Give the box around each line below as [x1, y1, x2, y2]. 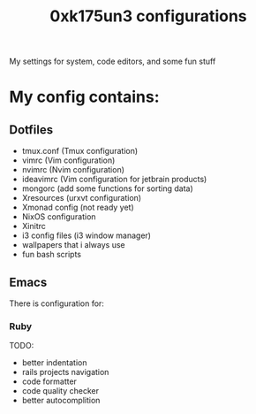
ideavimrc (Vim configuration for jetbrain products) [21, 174, 207, 185]
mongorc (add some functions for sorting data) [21, 183, 194, 194]
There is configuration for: [9, 298, 104, 309]
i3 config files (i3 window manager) [21, 230, 152, 241]
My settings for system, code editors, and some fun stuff [9, 56, 216, 67]
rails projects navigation [21, 367, 109, 378]
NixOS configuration [21, 211, 96, 222]
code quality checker [21, 386, 100, 396]
